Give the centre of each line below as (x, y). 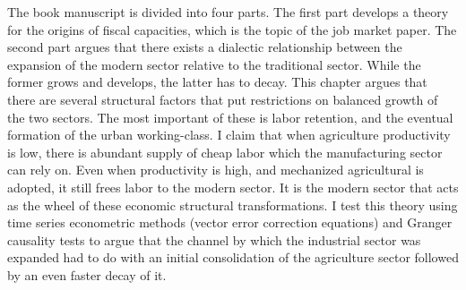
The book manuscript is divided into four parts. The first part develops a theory (228, 12)
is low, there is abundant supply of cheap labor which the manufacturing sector (225, 152)
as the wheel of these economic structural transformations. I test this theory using (233, 205)
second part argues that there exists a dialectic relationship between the (205, 47)
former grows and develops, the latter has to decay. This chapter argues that (217, 82)
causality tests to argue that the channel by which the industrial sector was (214, 239)
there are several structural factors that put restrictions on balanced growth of (223, 99)
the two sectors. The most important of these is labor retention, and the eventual (230, 117)
